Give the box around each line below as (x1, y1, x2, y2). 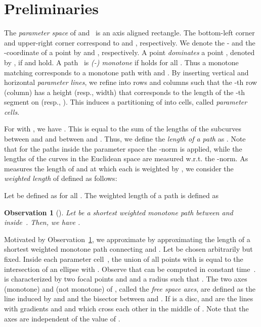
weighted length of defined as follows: (4, 173, 117, 183)
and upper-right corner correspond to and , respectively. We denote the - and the (4, 37, 255, 48)
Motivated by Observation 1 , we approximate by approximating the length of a (4, 233, 250, 244)
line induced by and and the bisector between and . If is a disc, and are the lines (4, 293, 253, 304)
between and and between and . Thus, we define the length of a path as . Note (4, 133, 246, 144)
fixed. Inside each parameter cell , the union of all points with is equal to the (4, 254, 243, 264)
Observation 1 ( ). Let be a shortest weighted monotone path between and (4, 207, 233, 217)
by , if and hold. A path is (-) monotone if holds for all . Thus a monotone (4, 57, 239, 67)
